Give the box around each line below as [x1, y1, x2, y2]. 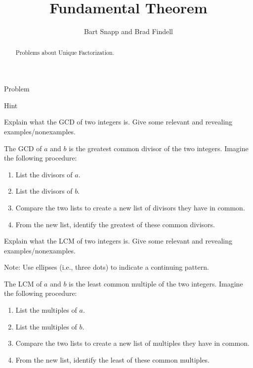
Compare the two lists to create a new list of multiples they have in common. [15, 338, 250, 348]
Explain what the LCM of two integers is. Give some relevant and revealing [4, 236, 233, 246]
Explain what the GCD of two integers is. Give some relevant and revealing [4, 117, 233, 127]
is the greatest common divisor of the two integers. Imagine [69, 143, 249, 153]
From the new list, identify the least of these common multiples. [15, 354, 210, 365]
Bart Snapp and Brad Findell [84, 26, 173, 37]
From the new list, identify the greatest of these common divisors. [15, 219, 215, 229]
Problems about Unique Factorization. [15, 48, 114, 56]
